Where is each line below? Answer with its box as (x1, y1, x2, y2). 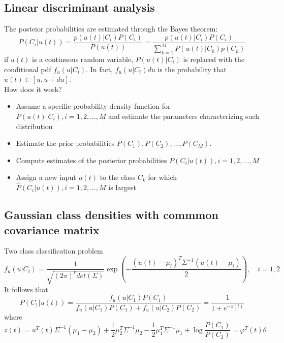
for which (148, 172, 177, 182)
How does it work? (4, 83, 62, 94)
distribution (16, 120, 53, 131)
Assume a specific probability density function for (16, 101, 171, 111)
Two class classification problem (4, 245, 103, 256)
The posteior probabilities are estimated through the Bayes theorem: (4, 23, 218, 34)
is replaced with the (183, 54, 245, 64)
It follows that (4, 284, 48, 294)
